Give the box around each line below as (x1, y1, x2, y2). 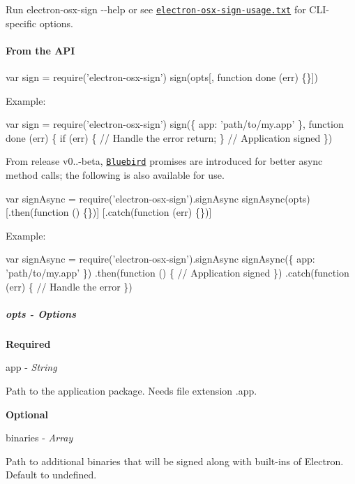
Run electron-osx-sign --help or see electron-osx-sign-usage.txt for (6, 2, 306, 16)
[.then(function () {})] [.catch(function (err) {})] (6, 205, 212, 219)
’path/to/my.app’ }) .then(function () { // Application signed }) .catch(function (6, 265, 349, 280)
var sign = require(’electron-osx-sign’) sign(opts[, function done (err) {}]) (6, 70, 318, 85)
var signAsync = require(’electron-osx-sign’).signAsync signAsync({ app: (6, 251, 315, 266)
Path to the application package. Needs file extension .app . (6, 383, 257, 397)
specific (6, 15, 37, 30)
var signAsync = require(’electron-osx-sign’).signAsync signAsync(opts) (6, 191, 310, 205)
